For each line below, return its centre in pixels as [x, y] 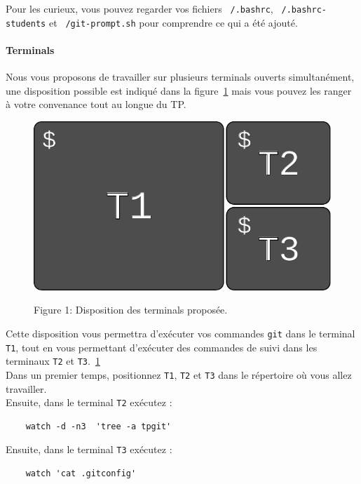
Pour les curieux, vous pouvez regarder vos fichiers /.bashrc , [139, 8]
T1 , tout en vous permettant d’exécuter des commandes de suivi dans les [162, 347]
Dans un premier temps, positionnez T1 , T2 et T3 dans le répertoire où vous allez [179, 374]
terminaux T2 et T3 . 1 [53, 361]
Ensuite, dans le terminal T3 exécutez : [89, 449]
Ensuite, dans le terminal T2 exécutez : [89, 402]
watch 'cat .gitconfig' [81, 474]
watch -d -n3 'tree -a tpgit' [98, 426]
